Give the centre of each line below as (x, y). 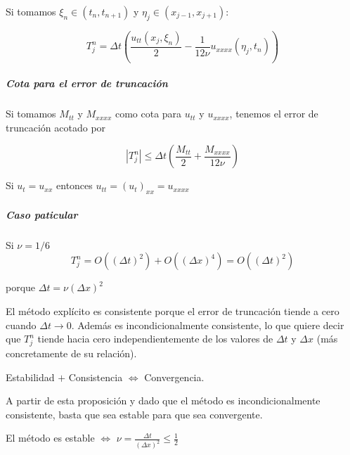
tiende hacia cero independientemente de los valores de (155, 339)
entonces (74, 185)
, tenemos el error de (274, 114)
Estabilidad (30, 377)
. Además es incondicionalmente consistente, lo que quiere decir (208, 325)
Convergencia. (174, 377)
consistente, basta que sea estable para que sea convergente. (134, 414)
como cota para (148, 114)
